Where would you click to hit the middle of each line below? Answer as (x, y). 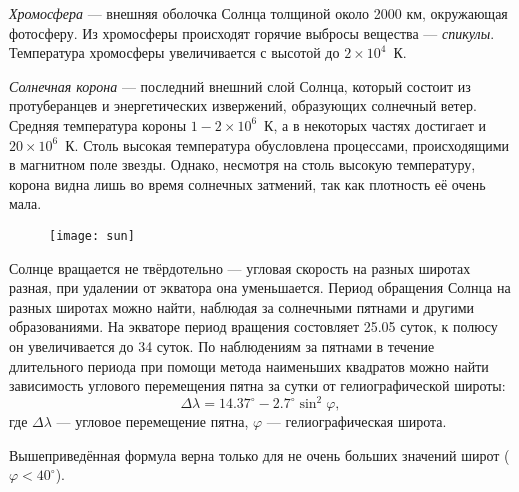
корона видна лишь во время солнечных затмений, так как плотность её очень (247, 183)
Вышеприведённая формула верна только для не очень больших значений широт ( (259, 454)
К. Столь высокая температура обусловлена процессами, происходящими (287, 144)
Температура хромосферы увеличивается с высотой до (174, 52)
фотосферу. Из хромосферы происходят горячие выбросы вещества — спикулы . (252, 32)
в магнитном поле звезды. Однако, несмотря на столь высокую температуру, (242, 164)
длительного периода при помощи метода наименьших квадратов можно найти (249, 365)
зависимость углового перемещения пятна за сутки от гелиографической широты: (257, 385)
